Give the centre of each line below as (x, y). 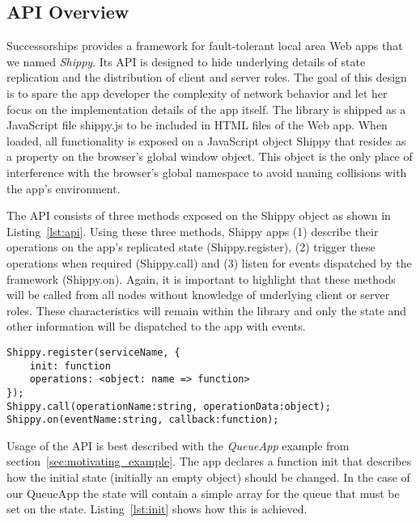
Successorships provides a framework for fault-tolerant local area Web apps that (205, 46)
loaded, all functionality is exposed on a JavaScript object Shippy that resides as (206, 140)
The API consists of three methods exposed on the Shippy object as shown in (199, 215)
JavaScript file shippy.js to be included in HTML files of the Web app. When (197, 125)
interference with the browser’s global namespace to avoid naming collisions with (207, 172)
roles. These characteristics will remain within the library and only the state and (207, 310)
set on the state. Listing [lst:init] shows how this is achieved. (157, 509)
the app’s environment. (64, 188)
